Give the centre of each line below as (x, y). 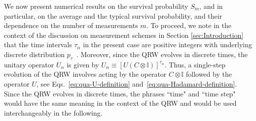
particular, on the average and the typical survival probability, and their (113, 15)
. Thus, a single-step (195, 64)
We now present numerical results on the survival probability (96, 6)
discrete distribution (35, 54)
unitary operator (29, 64)
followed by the (209, 74)
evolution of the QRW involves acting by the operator (85, 74)
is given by (83, 64)
